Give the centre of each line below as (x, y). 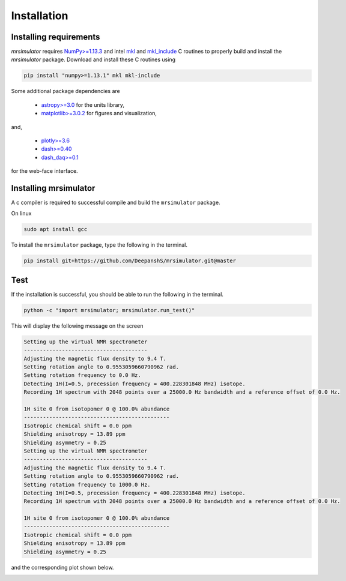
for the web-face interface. (44, 171)
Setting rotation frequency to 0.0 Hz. (82, 375)
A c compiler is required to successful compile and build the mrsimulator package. (116, 203)
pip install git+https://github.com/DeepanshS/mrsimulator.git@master (130, 261)
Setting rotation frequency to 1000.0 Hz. (87, 484)
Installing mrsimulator (53, 188)
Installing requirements (56, 37)
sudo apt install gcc (56, 229)
